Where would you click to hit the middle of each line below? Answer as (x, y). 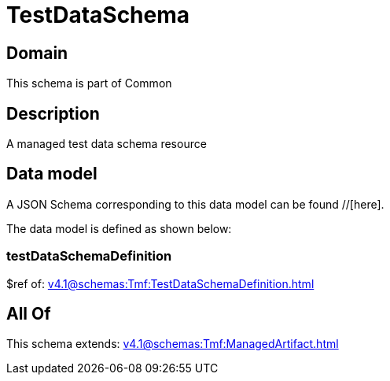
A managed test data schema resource (107, 144)
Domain (37, 53)
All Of (29, 314)
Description (53, 113)
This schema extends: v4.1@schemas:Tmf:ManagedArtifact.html (173, 344)
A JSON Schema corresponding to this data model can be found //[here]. (195, 204)
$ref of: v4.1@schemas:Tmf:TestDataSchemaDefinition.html (160, 283)
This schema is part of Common (89, 83)
